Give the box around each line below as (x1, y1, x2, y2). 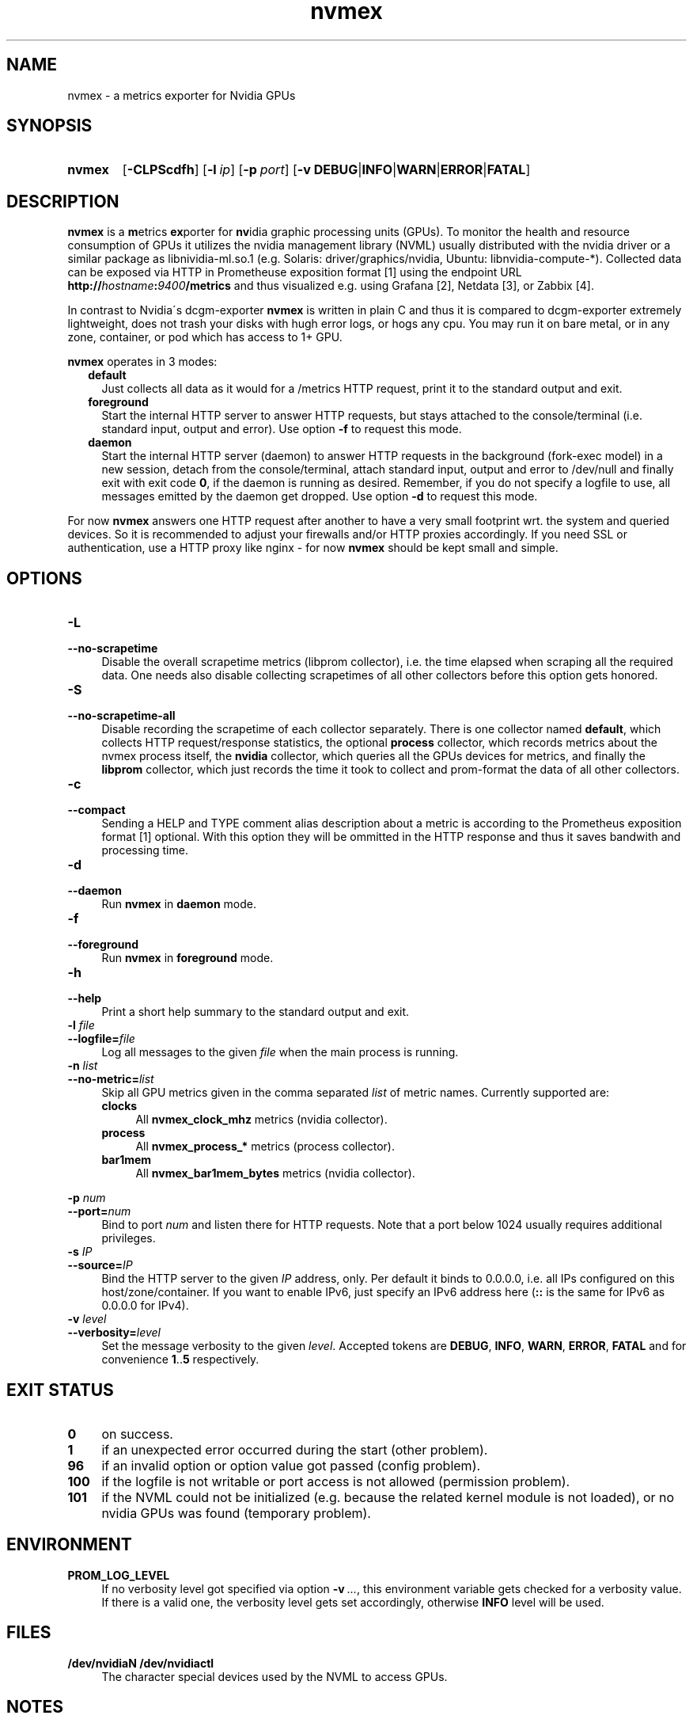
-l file (67, 1018, 95, 1033)
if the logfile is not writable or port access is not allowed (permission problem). (101, 1473, 570, 1489)
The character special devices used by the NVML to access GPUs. (101, 1669, 448, 1683)
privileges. (101, 1231, 156, 1246)
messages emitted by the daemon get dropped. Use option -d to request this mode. (101, 489, 538, 504)
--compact (67, 803, 126, 817)
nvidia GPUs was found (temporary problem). (101, 1504, 371, 1521)
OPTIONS (6, 568, 82, 588)
